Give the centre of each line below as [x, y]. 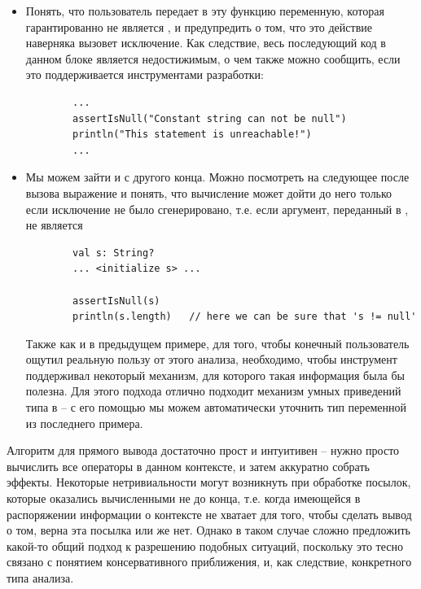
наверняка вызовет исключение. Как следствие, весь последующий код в [206, 43]
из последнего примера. [84, 423]
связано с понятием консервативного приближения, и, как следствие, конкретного [209, 562]
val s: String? [114, 253]
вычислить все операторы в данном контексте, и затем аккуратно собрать [188, 466]
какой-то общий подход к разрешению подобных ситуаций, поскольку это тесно [205, 545]
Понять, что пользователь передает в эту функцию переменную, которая [205, 11]
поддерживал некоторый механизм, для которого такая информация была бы [215, 375]
